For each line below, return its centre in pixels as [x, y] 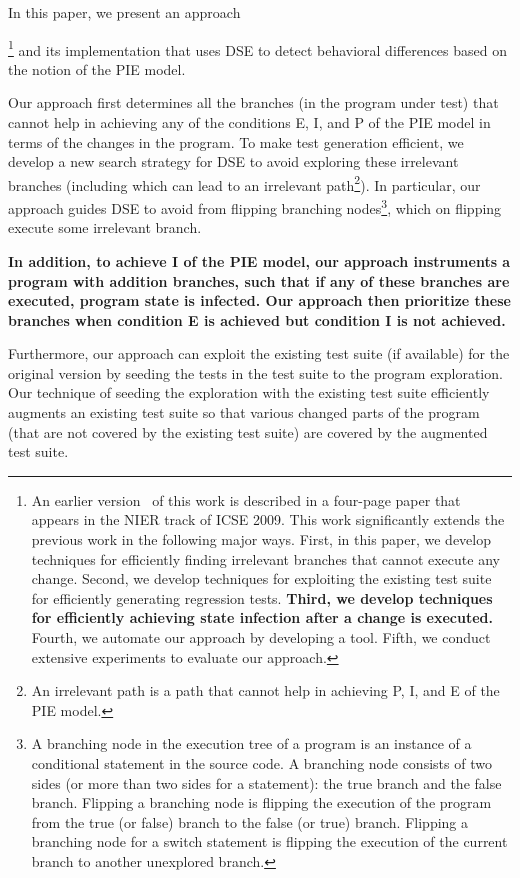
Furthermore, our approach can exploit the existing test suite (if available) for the [259, 353]
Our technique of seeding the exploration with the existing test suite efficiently [249, 392]
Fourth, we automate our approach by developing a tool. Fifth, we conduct [261, 637]
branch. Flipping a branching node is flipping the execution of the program [261, 802]
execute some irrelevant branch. [105, 227]
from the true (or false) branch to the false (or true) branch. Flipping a [250, 821]
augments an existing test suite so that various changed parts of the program [244, 412]
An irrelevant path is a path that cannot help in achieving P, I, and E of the [265, 690]
